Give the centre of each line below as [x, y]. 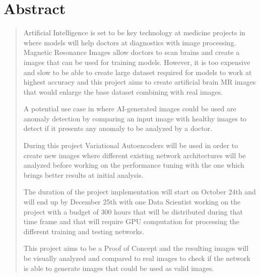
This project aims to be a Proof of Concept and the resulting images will [136, 248]
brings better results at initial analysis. [83, 175]
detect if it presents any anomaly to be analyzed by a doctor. [118, 128]
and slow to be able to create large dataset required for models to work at [138, 72]
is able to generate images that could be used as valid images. [119, 268]
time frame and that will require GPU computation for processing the [131, 221]
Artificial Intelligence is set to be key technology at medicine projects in [134, 32]
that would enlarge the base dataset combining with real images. [123, 91]
